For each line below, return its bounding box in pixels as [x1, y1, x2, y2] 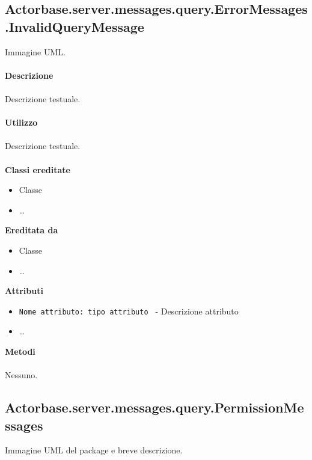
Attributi [5, 284, 43, 297]
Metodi [5, 345, 35, 357]
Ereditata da [5, 224, 58, 236]
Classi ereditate [5, 163, 70, 176]
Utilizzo [5, 116, 38, 129]
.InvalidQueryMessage [5, 17, 144, 35]
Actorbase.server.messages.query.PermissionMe [5, 398, 304, 417]
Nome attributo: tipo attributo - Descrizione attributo [19, 304, 239, 317]
